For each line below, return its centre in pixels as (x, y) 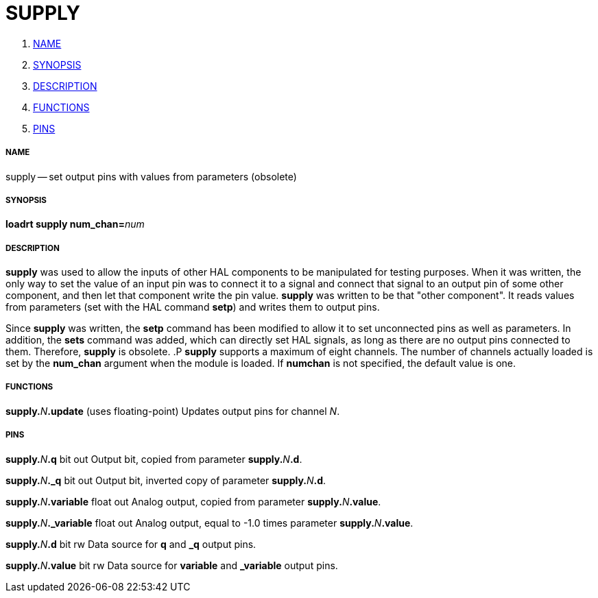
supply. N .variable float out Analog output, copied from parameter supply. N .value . (193, 501)
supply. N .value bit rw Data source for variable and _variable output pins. (172, 565)
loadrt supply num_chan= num (75, 224)
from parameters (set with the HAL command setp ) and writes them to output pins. (193, 307)
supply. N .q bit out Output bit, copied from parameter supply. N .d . (154, 459)
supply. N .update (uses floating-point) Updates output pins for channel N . (173, 411)
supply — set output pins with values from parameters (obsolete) (151, 176)
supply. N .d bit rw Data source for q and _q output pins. (131, 544)
